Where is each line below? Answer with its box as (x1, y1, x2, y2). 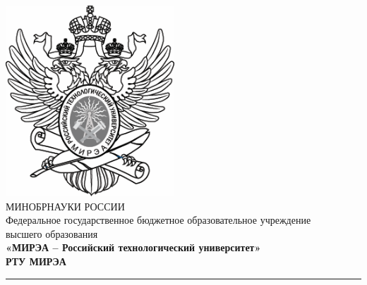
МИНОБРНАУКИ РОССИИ (6, 198, 125, 213)
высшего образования (6, 226, 98, 241)
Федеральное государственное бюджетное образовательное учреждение (6, 213, 311, 227)
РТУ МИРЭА (6, 253, 66, 268)
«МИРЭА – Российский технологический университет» (6, 240, 261, 255)
